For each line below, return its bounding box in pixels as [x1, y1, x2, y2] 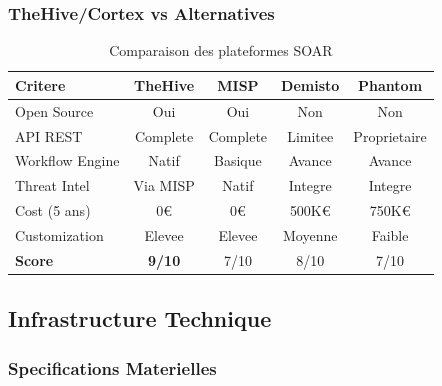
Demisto [281, 74, 340, 95]
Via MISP [133, 175, 195, 196]
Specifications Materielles [8, 355, 217, 380]
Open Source [15, 100, 94, 121]
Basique [214, 150, 262, 171]
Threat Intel [15, 175, 90, 196]
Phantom [358, 74, 423, 95]
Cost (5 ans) [15, 200, 91, 221]
